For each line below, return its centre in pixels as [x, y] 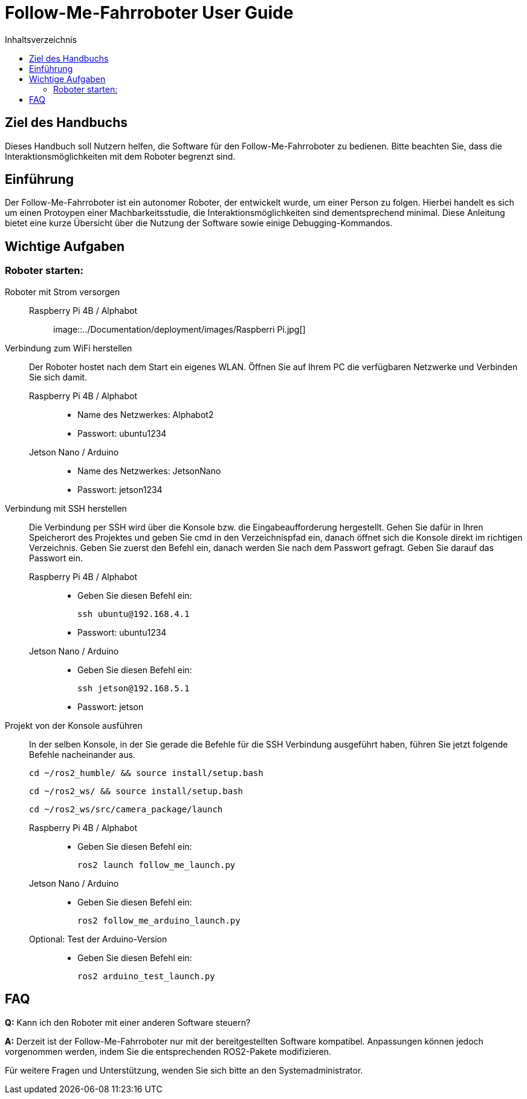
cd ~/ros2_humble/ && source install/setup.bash [146, 773]
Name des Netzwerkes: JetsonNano [149, 471]
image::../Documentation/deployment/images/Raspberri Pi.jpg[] [179, 329]
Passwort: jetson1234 [120, 489]
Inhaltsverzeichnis [41, 39]
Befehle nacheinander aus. [82, 754]
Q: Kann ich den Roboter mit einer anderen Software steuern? [128, 1022]
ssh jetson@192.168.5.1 [134, 688]
